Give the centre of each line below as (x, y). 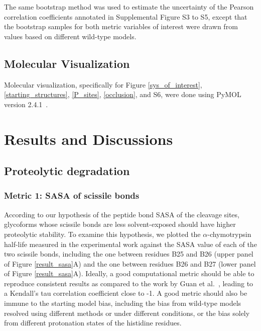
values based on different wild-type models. (70, 36)
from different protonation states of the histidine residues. (93, 323)
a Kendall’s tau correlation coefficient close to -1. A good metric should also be (126, 293)
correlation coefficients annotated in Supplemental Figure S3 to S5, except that (126, 16)
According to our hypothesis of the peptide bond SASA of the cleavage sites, (122, 214)
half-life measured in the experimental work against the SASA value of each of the (130, 244)
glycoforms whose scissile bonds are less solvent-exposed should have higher (120, 224)
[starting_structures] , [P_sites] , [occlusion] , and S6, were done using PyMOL (123, 94)
